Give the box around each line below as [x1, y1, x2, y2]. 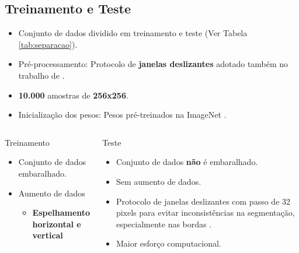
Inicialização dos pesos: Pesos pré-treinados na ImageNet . [18, 108, 227, 121]
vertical [32, 229, 63, 241]
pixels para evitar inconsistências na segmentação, [116, 206, 295, 219]
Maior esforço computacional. [116, 237, 221, 250]
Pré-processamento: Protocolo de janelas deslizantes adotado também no [18, 58, 288, 70]
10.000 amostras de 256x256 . [18, 89, 128, 101]
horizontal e [32, 217, 81, 230]
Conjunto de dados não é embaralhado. [116, 156, 258, 168]
